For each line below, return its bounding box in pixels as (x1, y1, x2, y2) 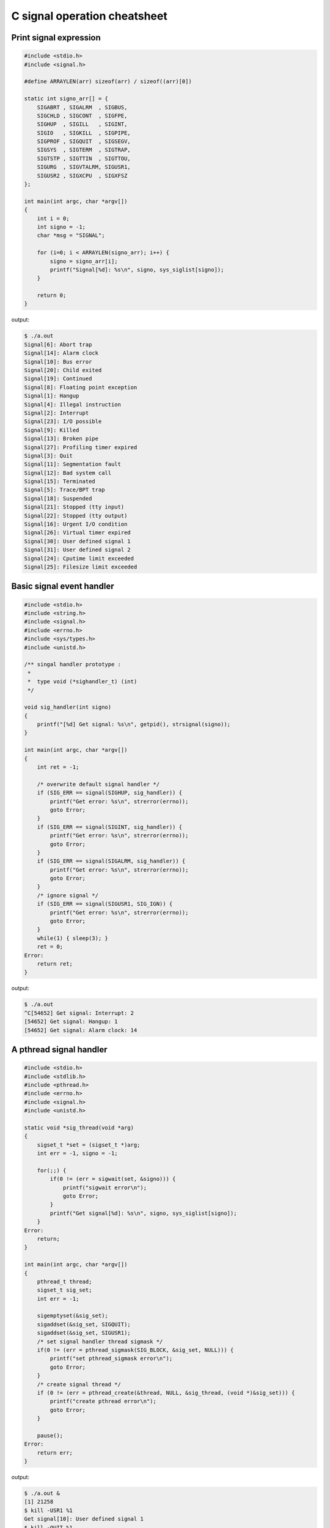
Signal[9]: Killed (24, 427, 79, 433)
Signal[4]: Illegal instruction (24, 401, 122, 408)
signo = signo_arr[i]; (50, 257, 119, 265)
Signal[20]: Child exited (24, 367, 102, 374)
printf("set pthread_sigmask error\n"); (50, 1355, 173, 1362)
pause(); (37, 1432, 64, 1439)
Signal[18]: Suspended (24, 495, 92, 502)
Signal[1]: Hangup (24, 392, 79, 400)
